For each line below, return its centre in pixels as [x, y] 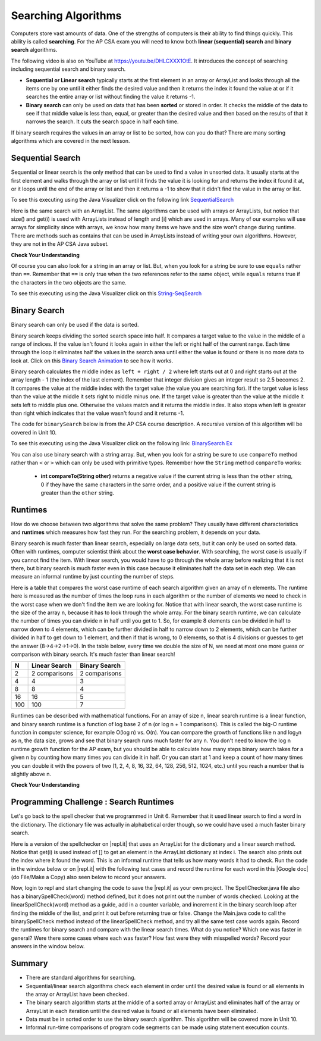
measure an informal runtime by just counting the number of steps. [93, 577]
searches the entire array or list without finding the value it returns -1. [111, 97]
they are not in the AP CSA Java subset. [60, 244]
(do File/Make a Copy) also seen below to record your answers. [89, 877]
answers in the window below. [48, 946]
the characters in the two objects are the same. [69, 282]
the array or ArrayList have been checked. [78, 994]
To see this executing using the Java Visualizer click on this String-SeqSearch [106, 293]
